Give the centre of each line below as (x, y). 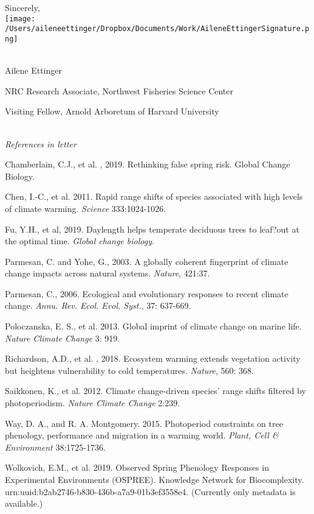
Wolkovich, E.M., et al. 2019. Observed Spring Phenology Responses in (137, 467)
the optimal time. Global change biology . (80, 241)
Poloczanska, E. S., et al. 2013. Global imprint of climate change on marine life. (153, 326)
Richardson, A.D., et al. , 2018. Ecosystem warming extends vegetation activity (153, 358)
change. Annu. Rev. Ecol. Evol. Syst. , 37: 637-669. (98, 305)
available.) (24, 503)
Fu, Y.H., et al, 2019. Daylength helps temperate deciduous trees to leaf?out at (152, 229)
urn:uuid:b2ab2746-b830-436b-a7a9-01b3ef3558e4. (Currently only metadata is (150, 491)
